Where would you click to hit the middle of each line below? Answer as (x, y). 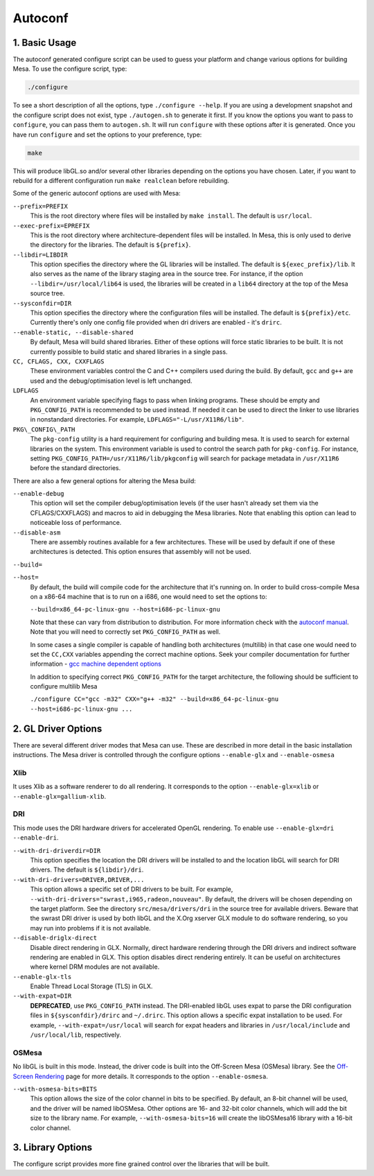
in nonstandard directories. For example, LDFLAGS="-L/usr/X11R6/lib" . (137, 420)
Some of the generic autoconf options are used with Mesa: (97, 193)
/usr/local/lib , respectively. (75, 1035)
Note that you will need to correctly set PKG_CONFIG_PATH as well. (125, 632)
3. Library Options (53, 1148)
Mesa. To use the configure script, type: (70, 69)
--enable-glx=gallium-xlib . (60, 796)
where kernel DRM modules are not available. (95, 967)
